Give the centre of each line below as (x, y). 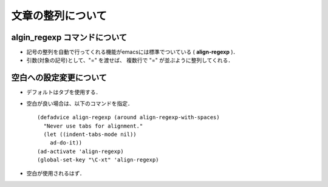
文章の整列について (59, 16)
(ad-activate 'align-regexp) (80, 151)
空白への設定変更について (59, 78)
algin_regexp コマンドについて (69, 37)
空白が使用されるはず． (56, 174)
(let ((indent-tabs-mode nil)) (90, 134)
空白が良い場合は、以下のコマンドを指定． (80, 103)
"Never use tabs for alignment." (93, 126)
